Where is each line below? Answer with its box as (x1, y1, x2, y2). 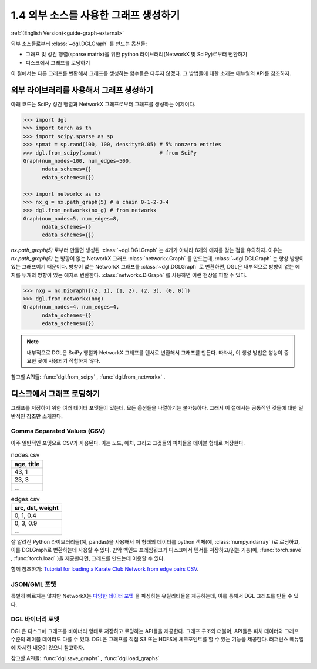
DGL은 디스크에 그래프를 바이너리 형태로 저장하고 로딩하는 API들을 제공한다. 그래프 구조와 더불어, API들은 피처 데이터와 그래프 (11, 627, 299, 634)
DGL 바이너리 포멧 (11, 615, 60, 623)
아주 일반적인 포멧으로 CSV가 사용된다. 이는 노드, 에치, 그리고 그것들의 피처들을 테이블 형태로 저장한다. (11, 439, 245, 446)
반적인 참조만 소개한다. (11, 412, 63, 420)
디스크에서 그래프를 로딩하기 (25, 59, 90, 66)
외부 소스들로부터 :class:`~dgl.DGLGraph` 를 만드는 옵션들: (11, 40, 147, 47)
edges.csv (11, 494, 40, 503)
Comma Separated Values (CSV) (11, 427, 106, 435)
